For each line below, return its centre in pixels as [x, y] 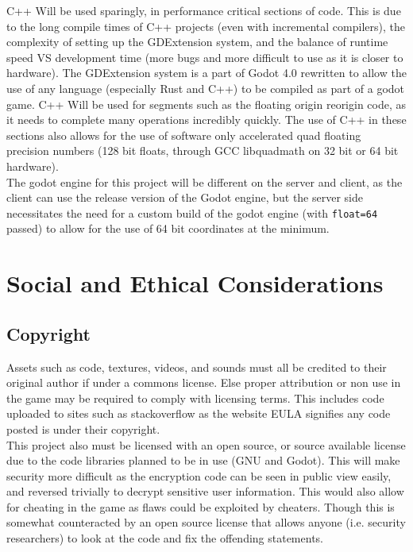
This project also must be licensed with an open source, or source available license [206, 444]
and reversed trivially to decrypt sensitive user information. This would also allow [205, 491]
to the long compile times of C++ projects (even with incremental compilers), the [206, 26]
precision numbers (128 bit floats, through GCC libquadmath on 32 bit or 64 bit [203, 151]
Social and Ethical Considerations [195, 283]
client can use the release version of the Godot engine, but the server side [185, 197]
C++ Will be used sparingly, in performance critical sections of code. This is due [204, 10]
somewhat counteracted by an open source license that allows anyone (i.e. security [206, 522]
